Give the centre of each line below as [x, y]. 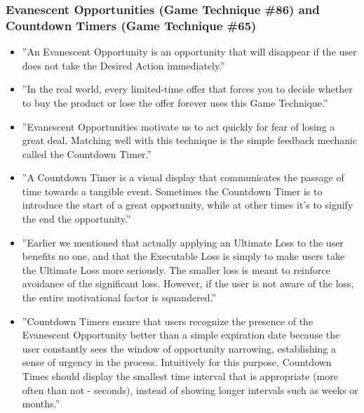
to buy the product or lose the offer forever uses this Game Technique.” [175, 102]
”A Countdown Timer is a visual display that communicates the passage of [183, 177]
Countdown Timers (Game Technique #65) [131, 25]
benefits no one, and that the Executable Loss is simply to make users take [183, 256]
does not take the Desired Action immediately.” [123, 65]
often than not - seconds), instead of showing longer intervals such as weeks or [190, 389]
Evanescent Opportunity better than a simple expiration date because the [181, 335]
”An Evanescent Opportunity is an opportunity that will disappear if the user [189, 52]
